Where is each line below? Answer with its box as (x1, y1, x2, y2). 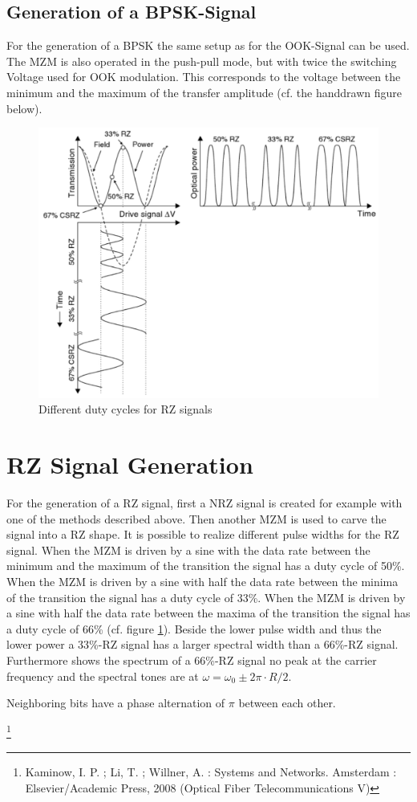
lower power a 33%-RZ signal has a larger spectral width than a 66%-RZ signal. (6, 636, 399, 653)
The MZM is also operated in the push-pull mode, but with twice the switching (6, 52, 397, 69)
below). (6, 100, 43, 116)
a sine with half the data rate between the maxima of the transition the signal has (6, 605, 411, 621)
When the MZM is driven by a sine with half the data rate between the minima (6, 573, 399, 590)
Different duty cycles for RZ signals (38, 401, 213, 417)
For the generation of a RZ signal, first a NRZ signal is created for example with (6, 495, 403, 511)
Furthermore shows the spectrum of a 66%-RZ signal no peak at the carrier (6, 652, 377, 669)
